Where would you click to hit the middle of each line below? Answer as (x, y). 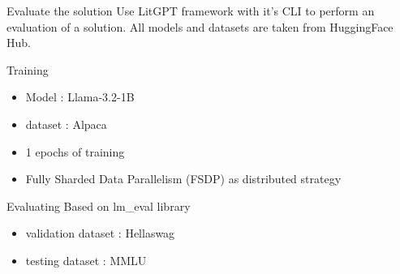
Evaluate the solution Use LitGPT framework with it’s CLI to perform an (191, 11)
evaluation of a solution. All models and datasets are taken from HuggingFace (200, 26)
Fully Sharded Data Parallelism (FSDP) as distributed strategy (183, 179)
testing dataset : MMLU (86, 260)
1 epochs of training (75, 151)
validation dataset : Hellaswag (100, 233)
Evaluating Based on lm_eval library (99, 205)
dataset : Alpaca (66, 124)
